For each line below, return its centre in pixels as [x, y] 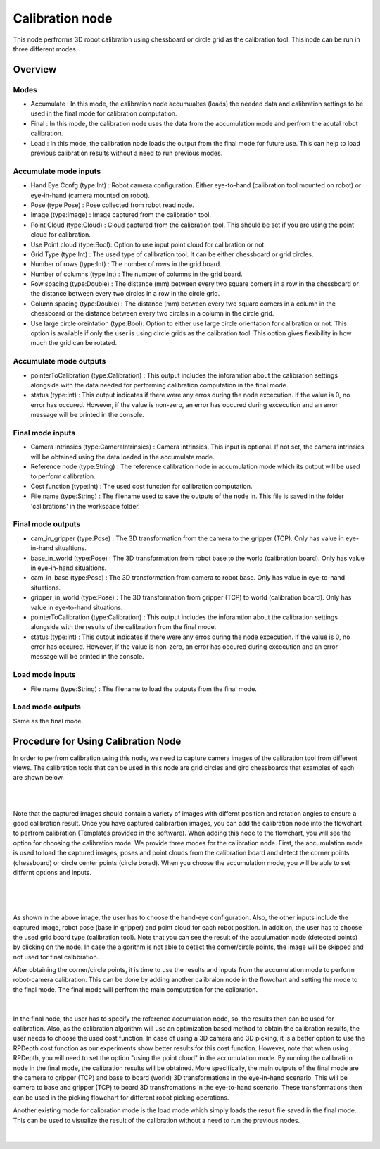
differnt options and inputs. [52, 872]
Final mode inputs [44, 433]
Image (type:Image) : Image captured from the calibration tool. [121, 215]
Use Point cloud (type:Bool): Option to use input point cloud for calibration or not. [148, 244]
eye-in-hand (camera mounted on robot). [90, 195]
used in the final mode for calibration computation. [104, 113]
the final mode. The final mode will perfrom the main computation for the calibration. [135, 989]
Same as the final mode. [48, 721]
